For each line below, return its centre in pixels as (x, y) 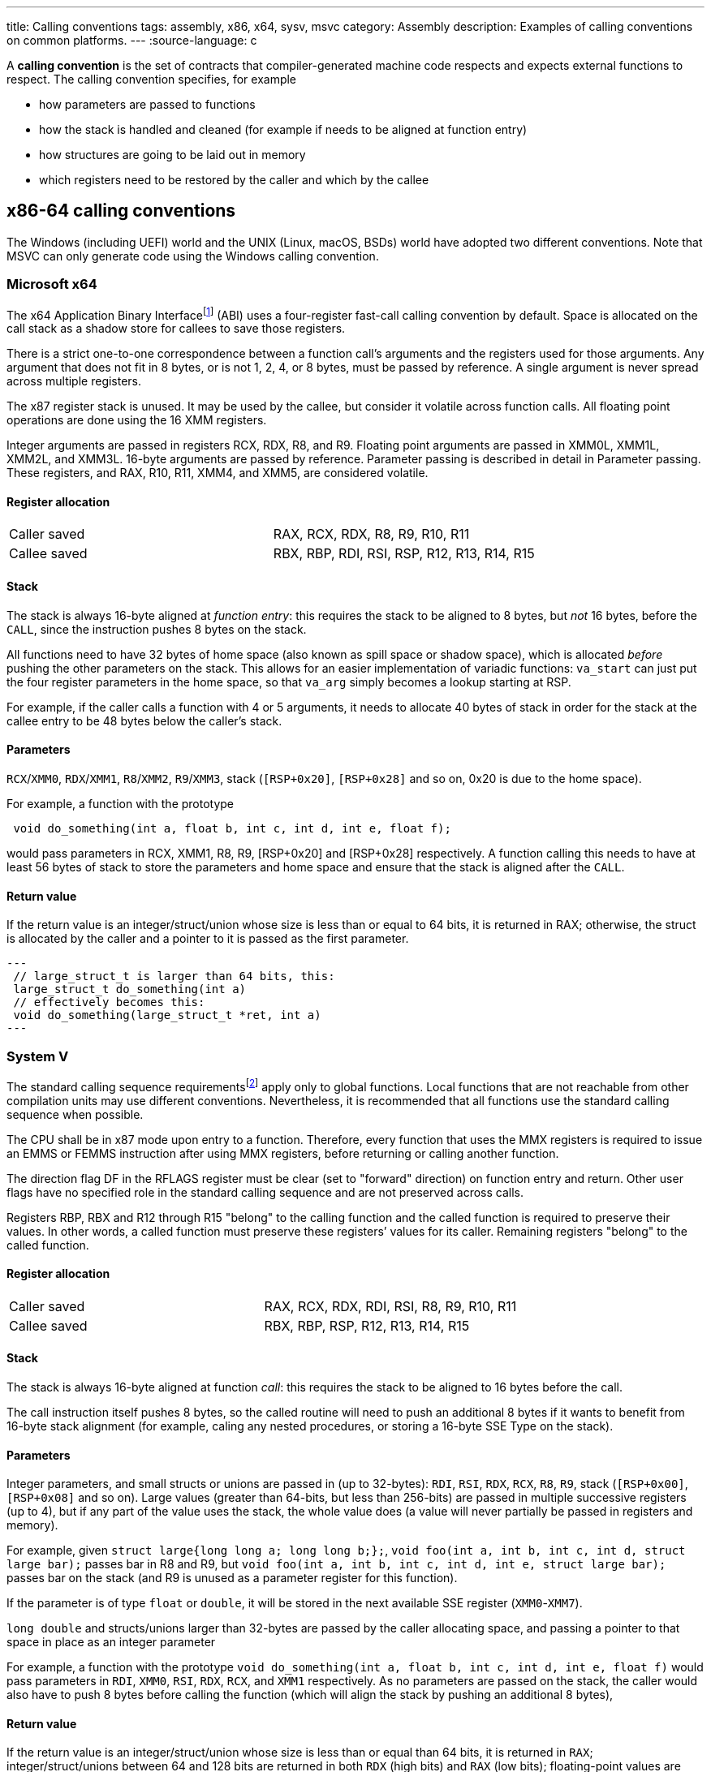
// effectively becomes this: (109, 1002)
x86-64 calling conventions (121, 211)
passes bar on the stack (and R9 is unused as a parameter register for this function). (232, 1578)
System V (38, 1056)
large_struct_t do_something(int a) (130, 989)
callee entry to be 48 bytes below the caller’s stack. (144, 720)
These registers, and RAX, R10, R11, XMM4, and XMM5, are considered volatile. (218, 473)
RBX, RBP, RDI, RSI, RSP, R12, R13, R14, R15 (404, 554)
